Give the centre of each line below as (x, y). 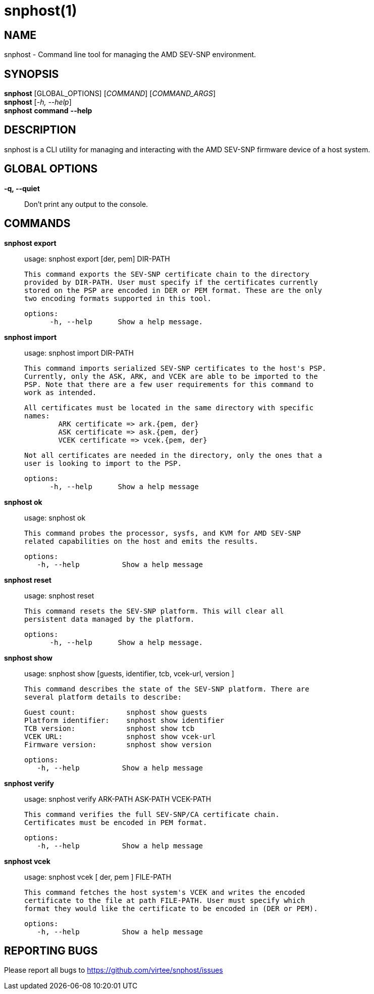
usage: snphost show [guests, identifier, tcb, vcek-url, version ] (129, 673)
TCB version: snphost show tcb (110, 728)
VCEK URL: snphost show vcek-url (120, 736)
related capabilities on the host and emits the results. (141, 541)
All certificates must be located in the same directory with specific (169, 407)
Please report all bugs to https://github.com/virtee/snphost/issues (114, 970)
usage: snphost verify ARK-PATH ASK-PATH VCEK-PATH (118, 799)
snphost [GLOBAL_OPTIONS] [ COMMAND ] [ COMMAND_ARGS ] (110, 94)
